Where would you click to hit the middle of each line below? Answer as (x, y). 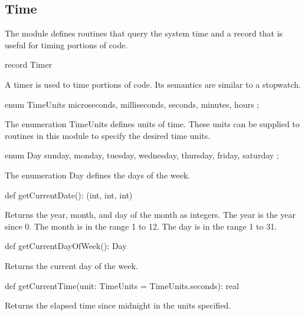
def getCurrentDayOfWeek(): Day (66, 246)
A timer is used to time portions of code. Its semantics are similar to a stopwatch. (153, 84)
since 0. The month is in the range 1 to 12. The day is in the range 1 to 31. (141, 226)
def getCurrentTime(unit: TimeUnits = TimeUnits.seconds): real (122, 285)
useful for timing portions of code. (66, 44)
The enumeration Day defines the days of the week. (98, 175)
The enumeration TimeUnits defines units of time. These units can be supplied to (152, 124)
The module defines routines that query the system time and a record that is (144, 33)
